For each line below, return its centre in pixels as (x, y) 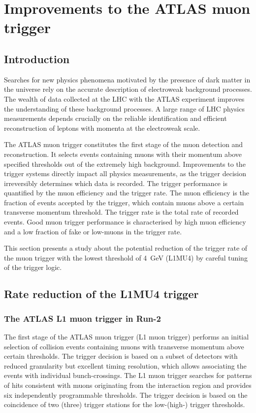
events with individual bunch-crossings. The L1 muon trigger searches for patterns (128, 375)
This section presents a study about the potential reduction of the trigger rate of (126, 248)
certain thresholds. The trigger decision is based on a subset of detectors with (121, 356)
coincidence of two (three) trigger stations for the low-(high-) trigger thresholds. (125, 404)
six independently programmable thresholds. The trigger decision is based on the (126, 394)
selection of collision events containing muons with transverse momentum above (124, 346)
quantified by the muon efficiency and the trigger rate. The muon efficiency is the (127, 193)
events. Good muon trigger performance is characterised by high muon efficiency (125, 222)
